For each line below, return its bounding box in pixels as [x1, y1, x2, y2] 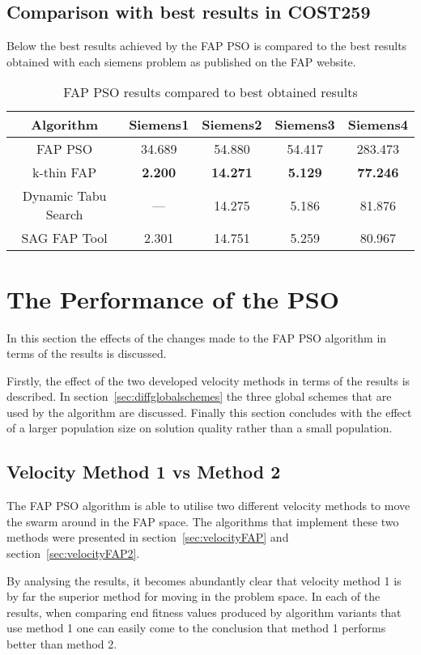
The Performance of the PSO [6, 282, 339, 315]
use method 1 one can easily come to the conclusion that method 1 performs [6, 619, 386, 636]
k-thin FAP [32, 163, 97, 182]
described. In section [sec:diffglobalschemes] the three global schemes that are [6, 388, 392, 405]
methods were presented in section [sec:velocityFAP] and [6, 529, 289, 546]
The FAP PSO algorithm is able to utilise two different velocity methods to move [6, 497, 410, 514]
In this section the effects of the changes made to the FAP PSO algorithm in [6, 329, 387, 346]
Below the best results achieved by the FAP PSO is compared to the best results [6, 37, 407, 54]
